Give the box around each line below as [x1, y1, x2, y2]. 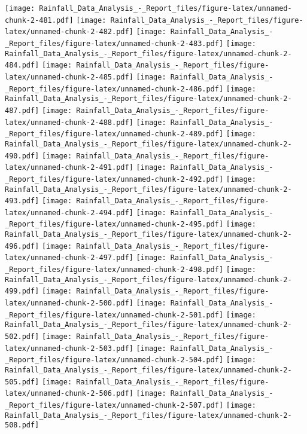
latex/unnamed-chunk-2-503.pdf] [5, 344, 133, 353]
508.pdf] [5, 421, 39, 430]
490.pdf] [5, 151, 39, 160]
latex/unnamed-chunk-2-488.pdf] [5, 118, 133, 127]
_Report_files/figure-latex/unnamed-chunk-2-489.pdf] [5, 130, 224, 139]
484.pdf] [5, 61, 39, 70]
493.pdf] [5, 197, 39, 206]
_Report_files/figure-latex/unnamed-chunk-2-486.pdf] [5, 84, 224, 93]
